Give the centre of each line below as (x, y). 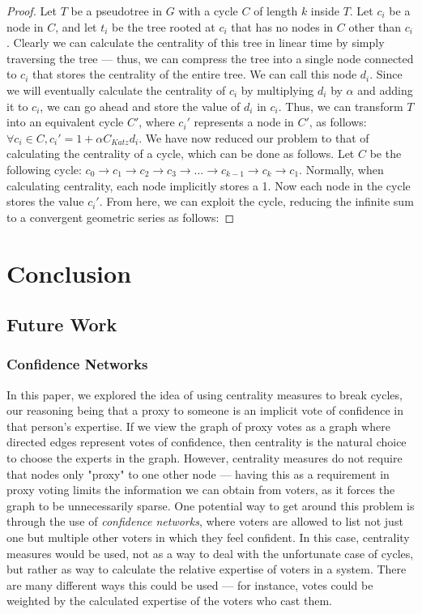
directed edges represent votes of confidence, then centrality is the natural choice (207, 442)
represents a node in (244, 122)
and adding (385, 90)
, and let (76, 26)
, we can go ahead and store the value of (140, 106)
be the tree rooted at (164, 26)
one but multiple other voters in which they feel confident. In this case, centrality (208, 537)
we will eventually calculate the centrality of (116, 90)
